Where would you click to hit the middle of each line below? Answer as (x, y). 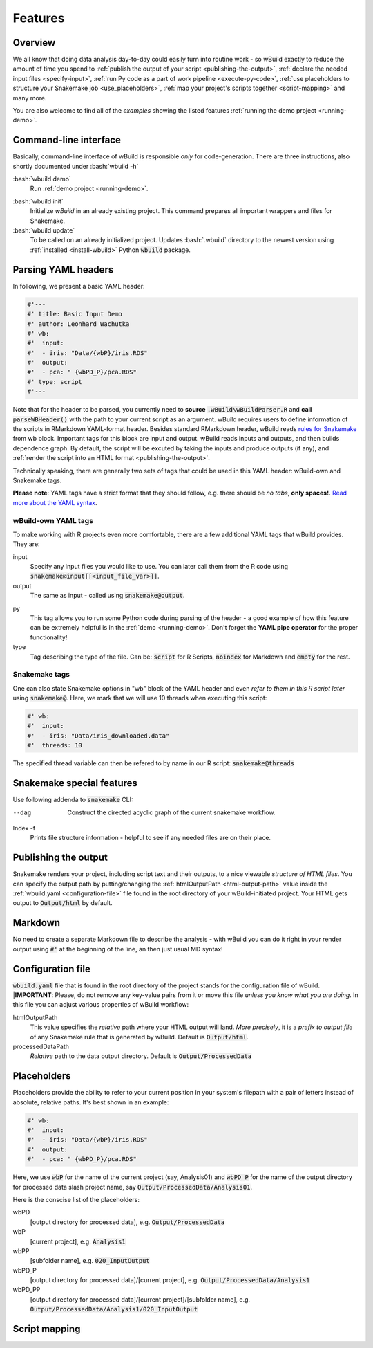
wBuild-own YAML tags (53, 520)
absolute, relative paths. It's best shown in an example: (91, 1102)
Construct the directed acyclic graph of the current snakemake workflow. (171, 812)
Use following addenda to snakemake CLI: (73, 800)
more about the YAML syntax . (55, 502)
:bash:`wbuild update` (44, 230)
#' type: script (55, 382)
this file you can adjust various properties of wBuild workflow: (101, 1005)
